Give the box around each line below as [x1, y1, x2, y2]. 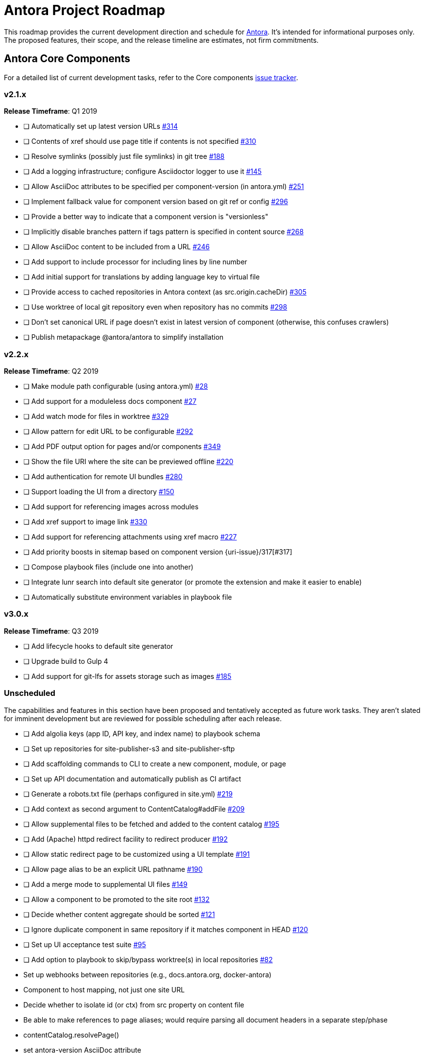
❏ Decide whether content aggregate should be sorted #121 [23, 910, 215, 918]
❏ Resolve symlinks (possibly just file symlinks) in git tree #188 [23, 152, 225, 161]
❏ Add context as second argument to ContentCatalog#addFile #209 [23, 804, 245, 813]
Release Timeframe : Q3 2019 [4, 626, 99, 635]
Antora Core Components [4, 52, 131, 65]
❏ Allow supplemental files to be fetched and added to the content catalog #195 [23, 819, 280, 828]
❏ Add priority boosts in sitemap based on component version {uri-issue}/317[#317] [23, 548, 292, 556]
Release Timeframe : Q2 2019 [4, 367, 99, 376]
